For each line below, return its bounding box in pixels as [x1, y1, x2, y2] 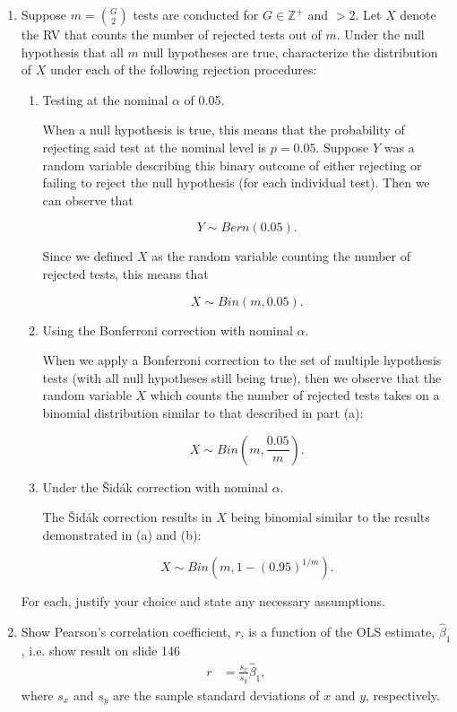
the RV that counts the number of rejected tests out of [21, 25, 322, 43]
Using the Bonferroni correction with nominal [42, 320, 293, 339]
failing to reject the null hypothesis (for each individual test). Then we [42, 173, 430, 192]
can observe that [42, 190, 134, 209]
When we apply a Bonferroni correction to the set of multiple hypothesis [42, 351, 442, 369]
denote [400, 5, 436, 23]
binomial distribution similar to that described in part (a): [42, 403, 364, 421]
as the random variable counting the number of [151, 247, 411, 265]
